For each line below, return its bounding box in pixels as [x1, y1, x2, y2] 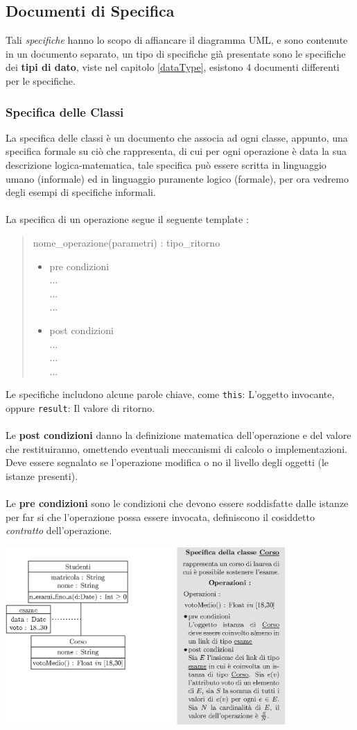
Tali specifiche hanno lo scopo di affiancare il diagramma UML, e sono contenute [6, 33, 348, 47]
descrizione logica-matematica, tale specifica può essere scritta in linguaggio [6, 157, 326, 172]
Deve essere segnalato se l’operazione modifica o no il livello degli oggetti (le [6, 455, 329, 470]
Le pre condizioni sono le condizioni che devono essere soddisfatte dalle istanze [6, 496, 349, 511]
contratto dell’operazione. [6, 523, 112, 538]
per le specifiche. [6, 73, 76, 88]
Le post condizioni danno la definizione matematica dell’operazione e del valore [6, 428, 351, 442]
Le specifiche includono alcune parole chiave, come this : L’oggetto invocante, [6, 387, 335, 401]
